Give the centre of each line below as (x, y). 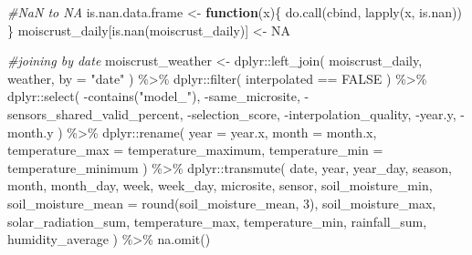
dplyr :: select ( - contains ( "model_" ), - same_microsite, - (158, 96)
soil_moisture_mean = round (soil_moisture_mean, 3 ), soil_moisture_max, (222, 203)
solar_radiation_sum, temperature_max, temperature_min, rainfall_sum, (217, 221)
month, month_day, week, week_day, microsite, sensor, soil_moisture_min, (220, 185)
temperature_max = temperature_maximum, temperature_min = (195, 150)
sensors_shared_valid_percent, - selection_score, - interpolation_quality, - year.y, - (236, 113)
